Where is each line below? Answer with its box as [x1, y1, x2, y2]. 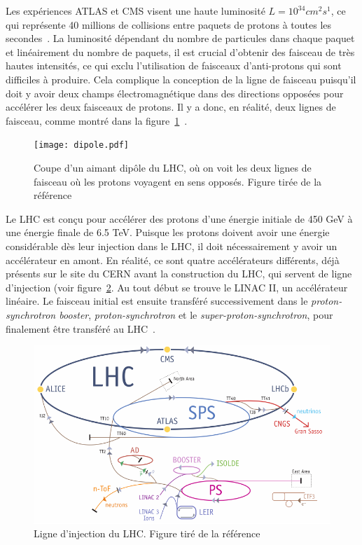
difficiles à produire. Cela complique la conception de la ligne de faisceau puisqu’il [6, 71, 356, 86]
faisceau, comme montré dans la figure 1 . [6, 113, 188, 127]
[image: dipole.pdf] [34, 140, 130, 151]
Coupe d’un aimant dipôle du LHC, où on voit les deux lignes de [34, 160, 312, 174]
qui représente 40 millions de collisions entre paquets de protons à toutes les [6, 17, 332, 32]
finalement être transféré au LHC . [6, 321, 155, 336]
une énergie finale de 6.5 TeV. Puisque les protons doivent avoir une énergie [6, 225, 330, 240]
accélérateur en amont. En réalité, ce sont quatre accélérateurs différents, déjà [6, 252, 340, 267]
